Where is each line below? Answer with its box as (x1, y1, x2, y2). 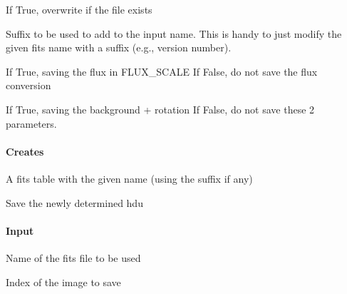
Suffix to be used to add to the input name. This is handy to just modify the (6, 26, 342, 41)
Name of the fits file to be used (6, 250, 141, 265)
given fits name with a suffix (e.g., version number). (6, 40, 232, 55)
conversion (6, 78, 51, 93)
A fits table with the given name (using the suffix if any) (6, 171, 253, 186)
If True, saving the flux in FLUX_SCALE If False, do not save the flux (6, 64, 318, 78)
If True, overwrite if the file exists (6, 2, 152, 16)
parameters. (6, 116, 57, 131)
